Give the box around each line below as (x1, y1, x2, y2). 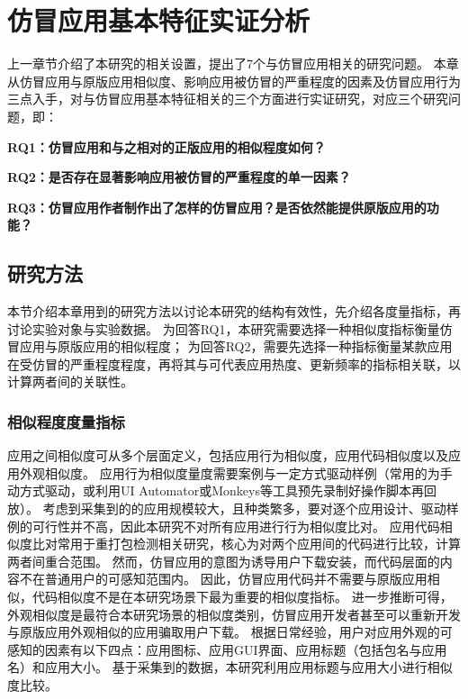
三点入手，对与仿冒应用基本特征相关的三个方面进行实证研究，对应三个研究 (7, 89, 448, 108)
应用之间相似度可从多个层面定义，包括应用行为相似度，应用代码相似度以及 (7, 446, 448, 465)
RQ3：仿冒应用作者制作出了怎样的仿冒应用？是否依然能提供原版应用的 (7, 197, 427, 216)
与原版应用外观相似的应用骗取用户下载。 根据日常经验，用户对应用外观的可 (7, 622, 453, 641)
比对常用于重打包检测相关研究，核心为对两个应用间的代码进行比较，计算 (31, 534, 461, 553)
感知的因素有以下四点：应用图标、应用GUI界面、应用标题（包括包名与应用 (7, 640, 447, 658)
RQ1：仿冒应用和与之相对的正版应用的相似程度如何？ (7, 137, 326, 156)
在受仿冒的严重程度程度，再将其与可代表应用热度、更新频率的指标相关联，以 (7, 354, 461, 373)
